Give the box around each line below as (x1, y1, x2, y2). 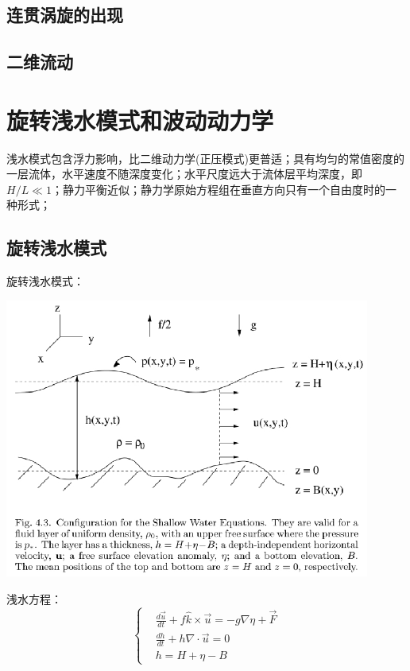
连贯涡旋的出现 (6, 2, 123, 27)
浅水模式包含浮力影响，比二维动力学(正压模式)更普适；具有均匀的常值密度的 (6, 149, 404, 166)
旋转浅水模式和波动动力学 (6, 103, 274, 136)
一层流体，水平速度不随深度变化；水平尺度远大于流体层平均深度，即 (6, 165, 362, 182)
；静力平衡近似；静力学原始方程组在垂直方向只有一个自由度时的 (51, 180, 385, 197)
